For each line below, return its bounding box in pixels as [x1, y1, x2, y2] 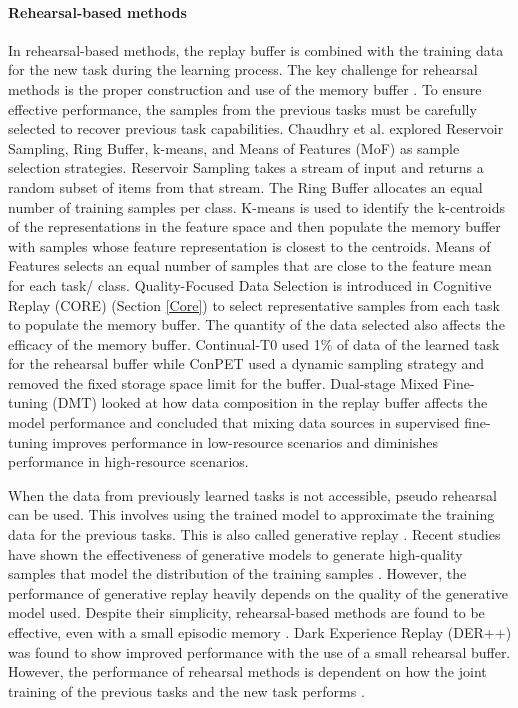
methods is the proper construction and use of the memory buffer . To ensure [8, 78, 482, 99]
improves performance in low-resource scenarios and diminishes [52, 431, 439, 452]
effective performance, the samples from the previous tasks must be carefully [8, 98, 477, 119]
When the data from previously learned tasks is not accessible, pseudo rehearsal [8, 484, 497, 505]
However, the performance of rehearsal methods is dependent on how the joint [8, 661, 487, 682]
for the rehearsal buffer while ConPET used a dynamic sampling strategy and [8, 353, 485, 374]
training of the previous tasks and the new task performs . [8, 680, 365, 701]
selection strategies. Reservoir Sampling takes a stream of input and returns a [8, 157, 484, 178]
